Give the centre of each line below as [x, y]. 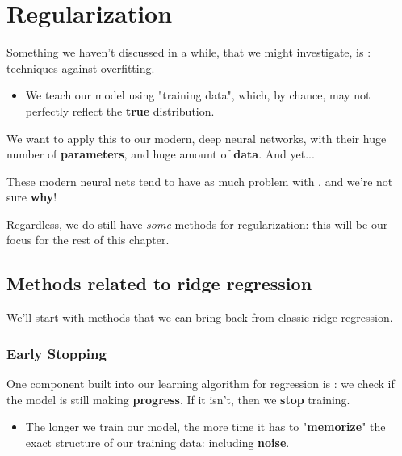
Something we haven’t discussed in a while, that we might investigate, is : [189, 52]
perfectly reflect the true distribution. [120, 110]
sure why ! [32, 197]
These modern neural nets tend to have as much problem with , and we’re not [200, 181]
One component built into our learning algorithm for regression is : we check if [201, 384]
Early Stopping [57, 353]
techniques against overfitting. [81, 68]
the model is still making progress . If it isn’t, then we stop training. [178, 399]
